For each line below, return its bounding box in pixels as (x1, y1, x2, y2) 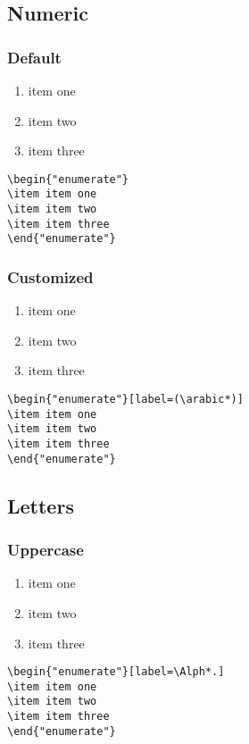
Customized (7, 265, 94, 288)
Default (7, 46, 62, 68)
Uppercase (7, 539, 84, 561)
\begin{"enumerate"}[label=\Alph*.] (7, 665, 225, 679)
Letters (7, 491, 74, 519)
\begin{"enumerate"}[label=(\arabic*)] (7, 393, 244, 406)
